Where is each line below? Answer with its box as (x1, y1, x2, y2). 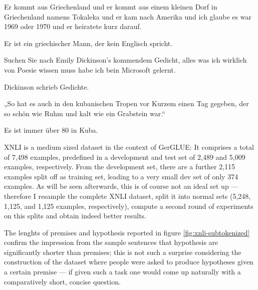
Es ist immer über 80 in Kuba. (4, 125, 98, 135)
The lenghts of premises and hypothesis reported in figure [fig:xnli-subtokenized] (4, 227, 250, 237)
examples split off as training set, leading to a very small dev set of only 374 (4, 171, 238, 181)
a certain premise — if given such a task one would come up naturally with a (4, 266, 241, 277)
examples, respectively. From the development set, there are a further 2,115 (4, 161, 235, 172)
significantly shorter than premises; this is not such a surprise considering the (4, 246, 241, 257)
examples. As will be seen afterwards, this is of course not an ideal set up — (4, 181, 238, 191)
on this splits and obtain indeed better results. (4, 210, 146, 221)
